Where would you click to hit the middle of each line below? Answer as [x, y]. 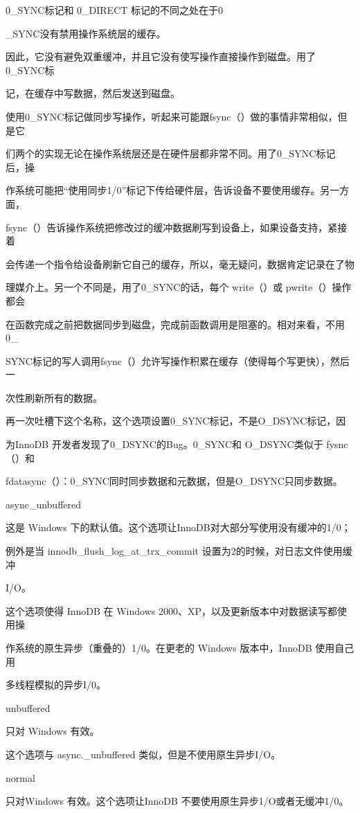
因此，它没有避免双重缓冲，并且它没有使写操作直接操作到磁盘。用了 [161, 56]
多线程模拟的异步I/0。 [56, 685]
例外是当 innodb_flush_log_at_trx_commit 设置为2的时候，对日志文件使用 [174, 551]
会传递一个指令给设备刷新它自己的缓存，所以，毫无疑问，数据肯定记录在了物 [180, 263]
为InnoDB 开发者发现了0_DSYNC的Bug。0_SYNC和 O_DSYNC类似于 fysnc [177, 444]
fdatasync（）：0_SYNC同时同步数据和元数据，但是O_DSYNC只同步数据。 [174, 481]
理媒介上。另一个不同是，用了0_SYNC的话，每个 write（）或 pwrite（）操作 [179, 287]
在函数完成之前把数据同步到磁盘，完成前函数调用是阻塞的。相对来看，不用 [175, 324]
